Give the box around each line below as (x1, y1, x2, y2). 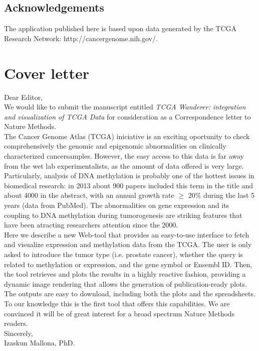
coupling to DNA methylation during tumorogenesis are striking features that (4, 209, 242, 220)
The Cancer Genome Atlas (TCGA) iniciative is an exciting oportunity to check (4, 131, 250, 141)
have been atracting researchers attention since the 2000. (4, 219, 178, 230)
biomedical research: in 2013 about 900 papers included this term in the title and (4, 180, 253, 190)
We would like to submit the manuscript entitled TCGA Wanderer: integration (4, 101, 246, 112)
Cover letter (4, 62, 90, 83)
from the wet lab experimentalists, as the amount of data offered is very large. (4, 160, 244, 171)
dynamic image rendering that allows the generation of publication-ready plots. (4, 278, 247, 289)
